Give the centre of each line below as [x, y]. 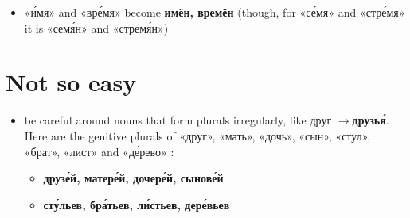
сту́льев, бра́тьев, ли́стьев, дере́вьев [137, 204]
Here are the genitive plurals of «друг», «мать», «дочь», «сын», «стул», [197, 135]
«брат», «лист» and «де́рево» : [99, 151]
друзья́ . [371, 120]
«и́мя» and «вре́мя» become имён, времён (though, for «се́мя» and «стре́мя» [215, 12]
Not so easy [71, 82]
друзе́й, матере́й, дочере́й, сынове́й [133, 178]
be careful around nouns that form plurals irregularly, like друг [178, 120]
